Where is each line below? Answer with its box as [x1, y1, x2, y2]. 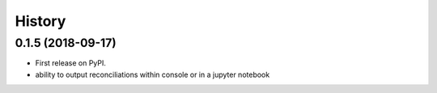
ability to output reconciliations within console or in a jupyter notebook [35, 70, 270, 79]
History [15, 12, 66, 30]
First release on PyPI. [35, 58, 107, 68]
